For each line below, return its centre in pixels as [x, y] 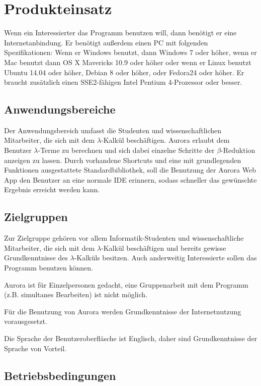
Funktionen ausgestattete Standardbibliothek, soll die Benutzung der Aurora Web [130, 170]
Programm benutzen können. [49, 268]
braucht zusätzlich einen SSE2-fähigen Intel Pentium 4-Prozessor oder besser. [123, 82]
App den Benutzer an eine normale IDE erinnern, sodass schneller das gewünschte [130, 179]
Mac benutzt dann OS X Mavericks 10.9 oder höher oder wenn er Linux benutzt [128, 62]
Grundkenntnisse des [36, 258]
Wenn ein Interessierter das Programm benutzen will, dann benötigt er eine [120, 33]
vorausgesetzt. [26, 321]
